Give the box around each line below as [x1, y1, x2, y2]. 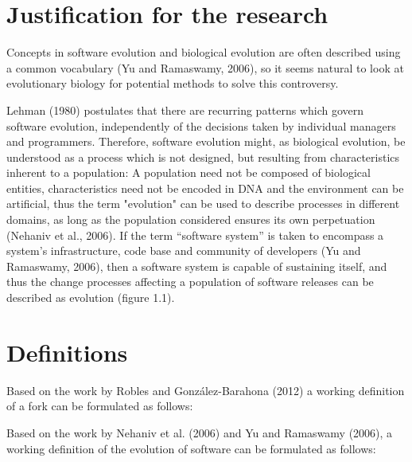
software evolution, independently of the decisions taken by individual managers [6, 117, 396, 134]
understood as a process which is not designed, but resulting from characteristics [6, 148, 400, 165]
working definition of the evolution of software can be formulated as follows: [6, 440, 376, 456]
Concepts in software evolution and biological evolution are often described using [6, 44, 401, 61]
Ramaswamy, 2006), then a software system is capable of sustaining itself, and [6, 257, 387, 274]
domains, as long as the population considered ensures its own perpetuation [6, 211, 375, 228]
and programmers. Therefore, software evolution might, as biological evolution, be [6, 133, 406, 150]
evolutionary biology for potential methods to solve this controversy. [6, 75, 339, 92]
